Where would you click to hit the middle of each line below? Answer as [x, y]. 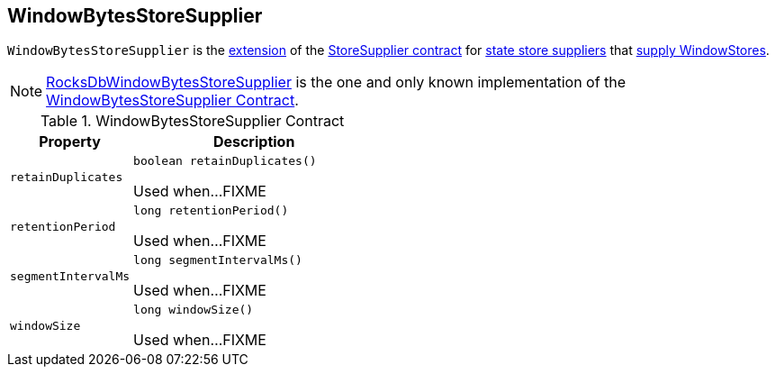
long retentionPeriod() [211, 211]
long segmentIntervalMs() [218, 260]
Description [254, 142]
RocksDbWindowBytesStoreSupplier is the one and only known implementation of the [336, 82]
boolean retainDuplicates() [225, 161]
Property [70, 142]
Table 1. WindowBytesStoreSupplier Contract [192, 121]
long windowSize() [194, 310]
